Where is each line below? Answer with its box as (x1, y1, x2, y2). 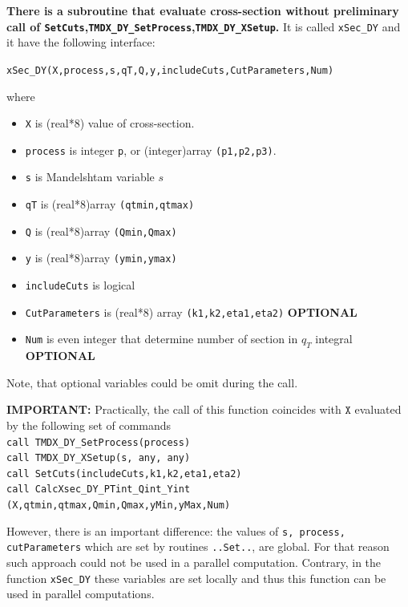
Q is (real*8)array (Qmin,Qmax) (25, 222, 177, 239)
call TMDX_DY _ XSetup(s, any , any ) (6, 452, 191, 464)
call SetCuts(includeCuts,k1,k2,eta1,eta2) (6, 467, 242, 480)
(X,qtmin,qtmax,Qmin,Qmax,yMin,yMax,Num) (6, 500, 231, 512)
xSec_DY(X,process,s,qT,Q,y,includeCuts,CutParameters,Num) (6, 64, 334, 76)
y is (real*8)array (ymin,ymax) (25, 249, 177, 266)
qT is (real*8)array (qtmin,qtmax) (25, 196, 195, 212)
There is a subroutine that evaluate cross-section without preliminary (6, 2, 399, 18)
